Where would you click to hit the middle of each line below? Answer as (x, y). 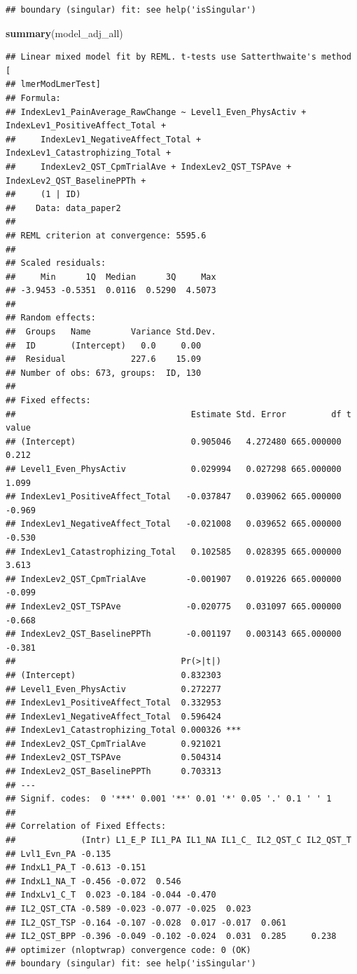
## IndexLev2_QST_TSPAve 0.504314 (113, 758)
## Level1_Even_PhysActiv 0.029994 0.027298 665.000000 (174, 469)
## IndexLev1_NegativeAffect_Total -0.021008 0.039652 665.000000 (174, 524)
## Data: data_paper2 (63, 208)
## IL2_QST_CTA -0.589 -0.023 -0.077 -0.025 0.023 (128, 909)
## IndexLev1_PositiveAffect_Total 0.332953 (113, 703)
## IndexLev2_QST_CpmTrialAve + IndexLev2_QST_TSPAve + (149, 167)
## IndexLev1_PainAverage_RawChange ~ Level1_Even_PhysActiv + (156, 112)
